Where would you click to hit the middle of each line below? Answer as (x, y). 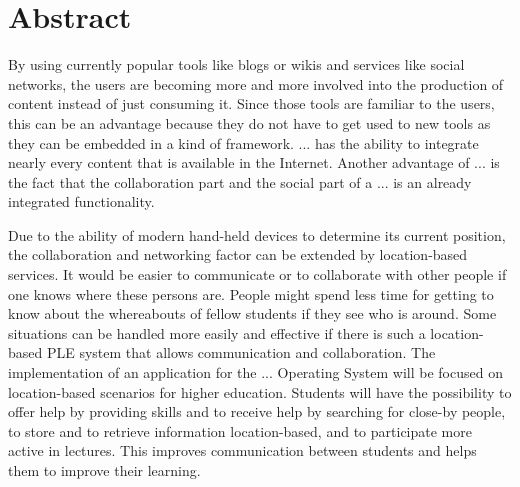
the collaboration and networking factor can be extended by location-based (238, 254)
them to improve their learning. (104, 470)
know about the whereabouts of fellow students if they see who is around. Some (252, 313)
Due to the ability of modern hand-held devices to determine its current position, (257, 234)
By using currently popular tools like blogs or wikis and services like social (236, 64)
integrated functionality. (81, 201)
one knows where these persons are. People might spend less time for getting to (251, 293)
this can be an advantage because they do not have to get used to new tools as (249, 122)
